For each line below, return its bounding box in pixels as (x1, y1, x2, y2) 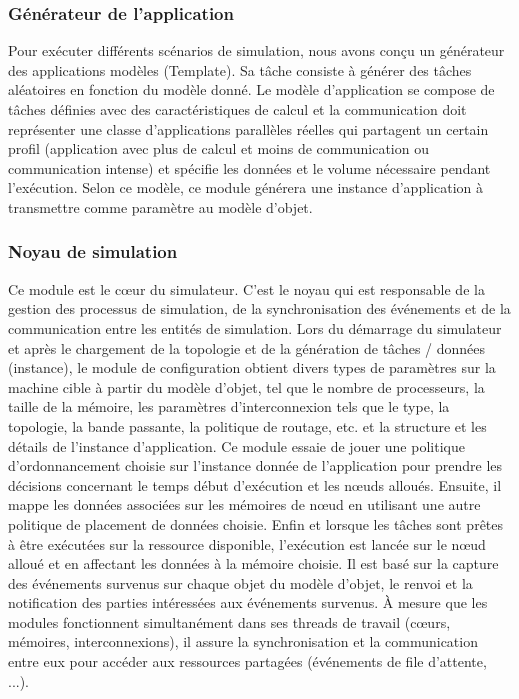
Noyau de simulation (8, 239, 178, 264)
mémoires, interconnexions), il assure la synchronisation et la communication (8, 631, 478, 652)
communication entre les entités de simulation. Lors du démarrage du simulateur (8, 317, 502, 338)
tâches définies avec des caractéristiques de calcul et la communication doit (8, 99, 467, 119)
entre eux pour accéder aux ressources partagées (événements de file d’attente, (8, 651, 487, 672)
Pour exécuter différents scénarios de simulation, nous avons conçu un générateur (8, 40, 505, 61)
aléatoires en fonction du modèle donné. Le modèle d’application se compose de (8, 79, 495, 100)
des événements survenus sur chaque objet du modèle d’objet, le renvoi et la (8, 572, 473, 593)
